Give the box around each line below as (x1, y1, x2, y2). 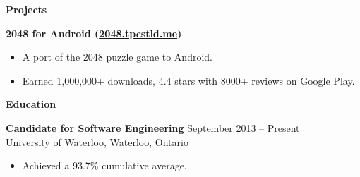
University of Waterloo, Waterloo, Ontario (6, 134, 188, 149)
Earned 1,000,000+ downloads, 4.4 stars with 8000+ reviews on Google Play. (22, 73, 355, 87)
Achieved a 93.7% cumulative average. (22, 158, 187, 173)
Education (6, 97, 56, 111)
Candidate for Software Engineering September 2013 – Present (6, 120, 300, 135)
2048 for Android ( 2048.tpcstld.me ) (6, 25, 182, 40)
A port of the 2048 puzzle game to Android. (22, 49, 212, 64)
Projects (6, 2, 47, 16)
